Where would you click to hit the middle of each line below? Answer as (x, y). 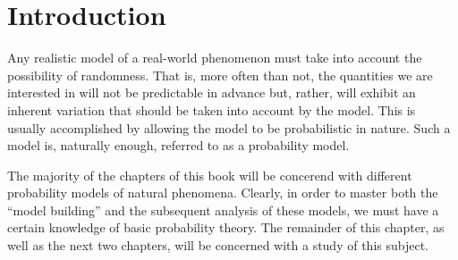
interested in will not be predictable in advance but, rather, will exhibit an (212, 92)
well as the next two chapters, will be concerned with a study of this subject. (218, 245)
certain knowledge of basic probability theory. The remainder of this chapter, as (226, 227)
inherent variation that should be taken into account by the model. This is (212, 109)
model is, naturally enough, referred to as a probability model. (178, 145)
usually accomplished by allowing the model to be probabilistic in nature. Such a (229, 127)
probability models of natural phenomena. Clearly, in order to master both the (223, 193)
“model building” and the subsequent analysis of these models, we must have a (223, 210)
